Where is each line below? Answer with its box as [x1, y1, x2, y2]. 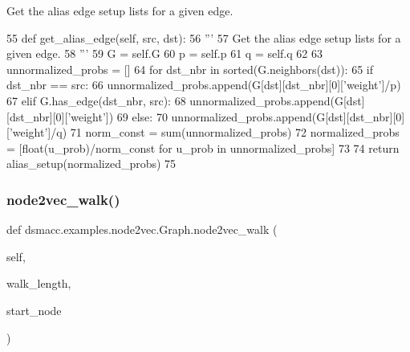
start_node [6, 301, 62, 318]
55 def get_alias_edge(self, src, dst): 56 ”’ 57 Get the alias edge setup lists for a [6, 29, 401, 46]
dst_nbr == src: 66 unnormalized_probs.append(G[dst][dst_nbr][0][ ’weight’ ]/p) [6, 76, 401, 93]
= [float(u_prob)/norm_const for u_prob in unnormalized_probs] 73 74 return [6, 139, 400, 156]
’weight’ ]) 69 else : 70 [67, 108, 168, 125]
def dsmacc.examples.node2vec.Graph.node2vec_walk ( [6, 221, 278, 238]
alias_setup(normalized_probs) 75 [6, 155, 177, 172]
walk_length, [6, 275, 71, 292]
